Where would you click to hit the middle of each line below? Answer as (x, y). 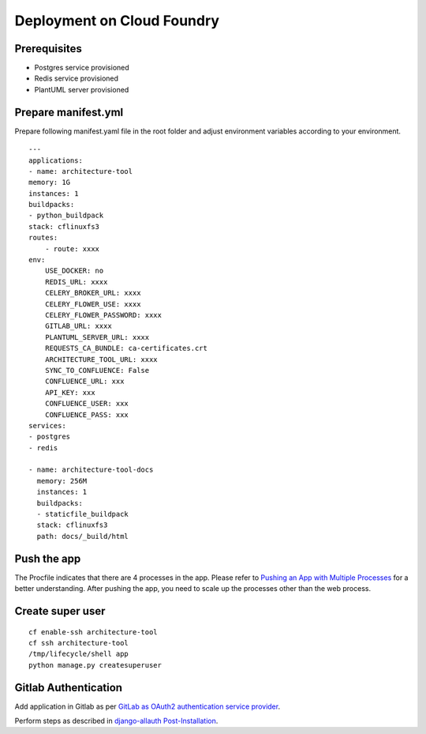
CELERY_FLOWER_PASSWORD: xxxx (103, 315)
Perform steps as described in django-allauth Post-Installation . (116, 721)
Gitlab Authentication (68, 687)
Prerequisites (48, 49)
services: (47, 425)
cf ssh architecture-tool (79, 643)
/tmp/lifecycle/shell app (79, 654)
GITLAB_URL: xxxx (78, 326)
